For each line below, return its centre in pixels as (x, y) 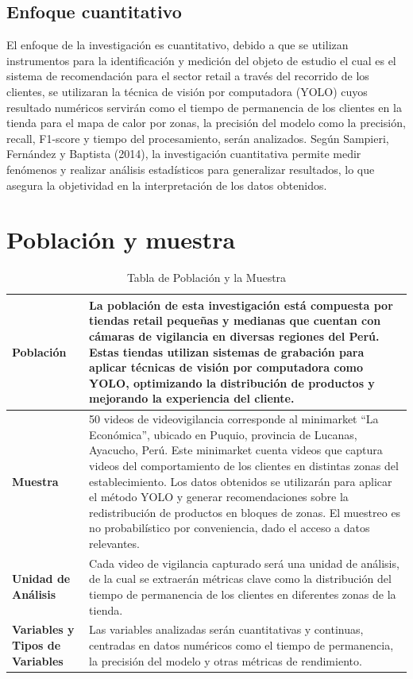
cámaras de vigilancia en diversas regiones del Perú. (234, 336)
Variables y (43, 629)
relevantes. (114, 544)
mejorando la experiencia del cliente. (192, 398)
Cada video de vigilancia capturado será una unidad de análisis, (244, 563)
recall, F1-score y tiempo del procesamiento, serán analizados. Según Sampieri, (198, 138)
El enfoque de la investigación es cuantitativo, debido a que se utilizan (178, 45)
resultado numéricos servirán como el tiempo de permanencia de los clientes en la (204, 107)
